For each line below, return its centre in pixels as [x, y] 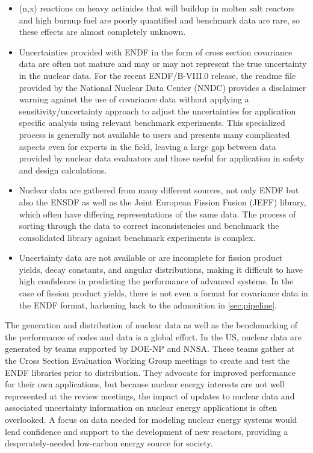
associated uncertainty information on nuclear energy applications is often [141, 408]
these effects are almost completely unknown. [102, 32]
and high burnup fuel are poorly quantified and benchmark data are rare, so [160, 20]
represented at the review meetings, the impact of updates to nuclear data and [150, 395]
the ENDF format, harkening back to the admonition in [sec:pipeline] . [148, 305]
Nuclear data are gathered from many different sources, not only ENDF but [159, 190]
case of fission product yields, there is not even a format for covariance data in [163, 293]
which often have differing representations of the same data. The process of [157, 214]
